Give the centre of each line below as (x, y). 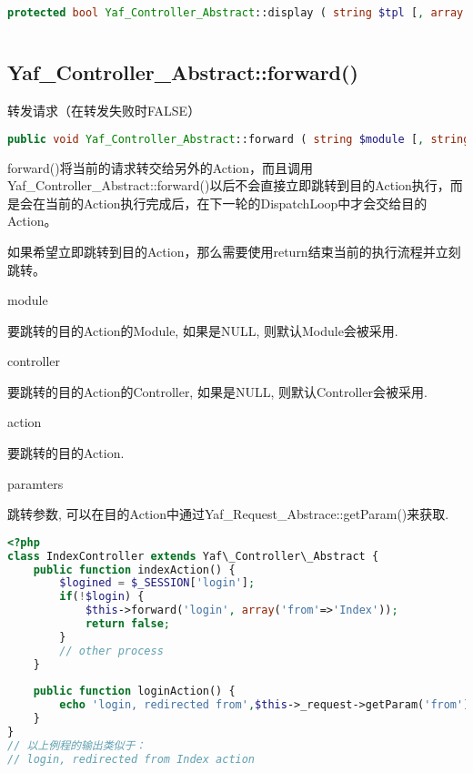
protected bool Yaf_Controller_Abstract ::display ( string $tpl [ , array (236, 13)
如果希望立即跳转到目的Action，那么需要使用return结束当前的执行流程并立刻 (234, 251)
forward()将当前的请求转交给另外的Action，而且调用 (161, 167)
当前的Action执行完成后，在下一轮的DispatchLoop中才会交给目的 (236, 203)
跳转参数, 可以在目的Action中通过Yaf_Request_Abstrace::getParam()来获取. (228, 514)
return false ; (127, 624)
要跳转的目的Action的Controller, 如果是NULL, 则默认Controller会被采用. (217, 391)
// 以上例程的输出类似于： (77, 745)
